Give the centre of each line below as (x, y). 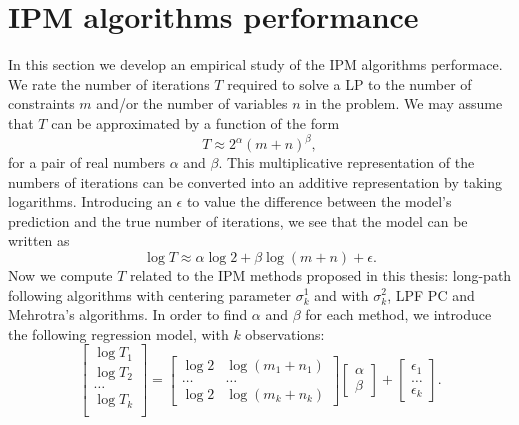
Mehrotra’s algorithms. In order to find (128, 314)
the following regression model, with (118, 333)
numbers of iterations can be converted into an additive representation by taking (255, 181)
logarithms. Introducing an (90, 201)
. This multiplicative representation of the (346, 162)
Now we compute (60, 274)
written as (39, 240)
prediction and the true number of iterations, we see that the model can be (238, 220)
